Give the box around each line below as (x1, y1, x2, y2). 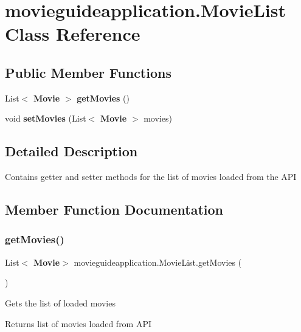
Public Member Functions (5, 63, 171, 81)
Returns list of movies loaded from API (5, 317, 152, 330)
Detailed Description (5, 142, 138, 161)
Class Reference (5, 21, 140, 46)
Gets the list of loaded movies (5, 296, 116, 309)
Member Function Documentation (5, 200, 224, 219)
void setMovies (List (5, 112, 86, 125)
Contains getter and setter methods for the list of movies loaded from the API (5, 170, 297, 183)
